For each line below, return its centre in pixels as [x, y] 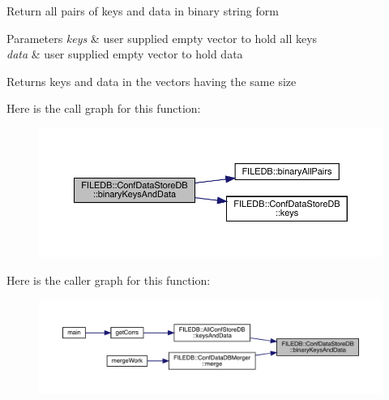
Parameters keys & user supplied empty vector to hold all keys [162, 38]
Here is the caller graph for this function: [109, 280]
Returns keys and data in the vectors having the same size [152, 81]
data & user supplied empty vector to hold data [125, 54]
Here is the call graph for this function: [104, 108]
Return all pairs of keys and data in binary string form [143, 11]
